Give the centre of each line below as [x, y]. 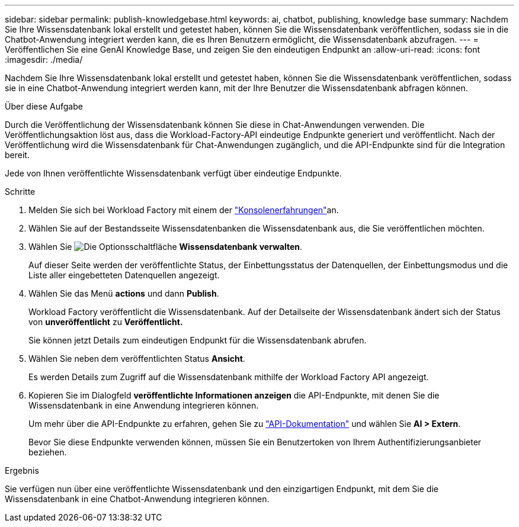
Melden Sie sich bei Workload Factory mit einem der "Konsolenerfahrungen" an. [184, 210]
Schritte [20, 192]
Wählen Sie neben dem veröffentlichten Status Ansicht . [137, 359]
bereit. [17, 155]
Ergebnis [22, 470]
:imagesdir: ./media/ [44, 60]
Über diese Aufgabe [44, 106]
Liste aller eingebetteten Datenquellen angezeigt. [124, 275]
